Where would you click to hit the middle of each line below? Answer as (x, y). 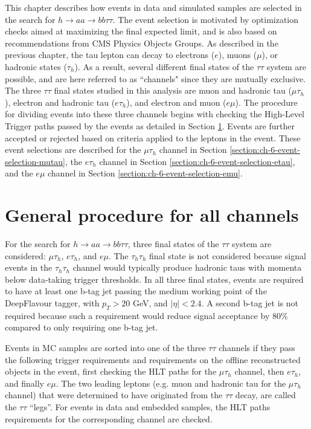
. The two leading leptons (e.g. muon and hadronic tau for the (171, 383)
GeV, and (150, 303)
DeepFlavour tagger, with (52, 303)
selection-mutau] (35, 161)
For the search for (38, 244)
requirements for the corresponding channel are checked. (109, 418)
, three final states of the (173, 244)
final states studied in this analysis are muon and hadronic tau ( (173, 90)
